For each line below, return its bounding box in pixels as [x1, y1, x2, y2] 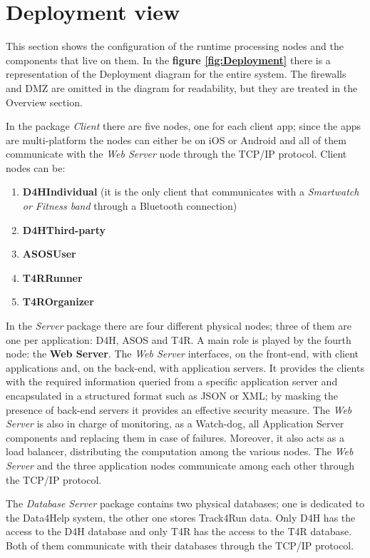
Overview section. [6, 94, 83, 109]
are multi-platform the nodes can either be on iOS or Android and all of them [6, 132, 346, 147]
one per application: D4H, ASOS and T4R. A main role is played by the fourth [6, 332, 351, 347]
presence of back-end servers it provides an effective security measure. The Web [6, 402, 352, 417]
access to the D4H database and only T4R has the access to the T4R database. [6, 524, 352, 539]
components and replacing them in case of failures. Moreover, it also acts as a [6, 430, 345, 445]
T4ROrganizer [22, 294, 94, 309]
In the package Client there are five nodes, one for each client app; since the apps [6, 118, 361, 133]
